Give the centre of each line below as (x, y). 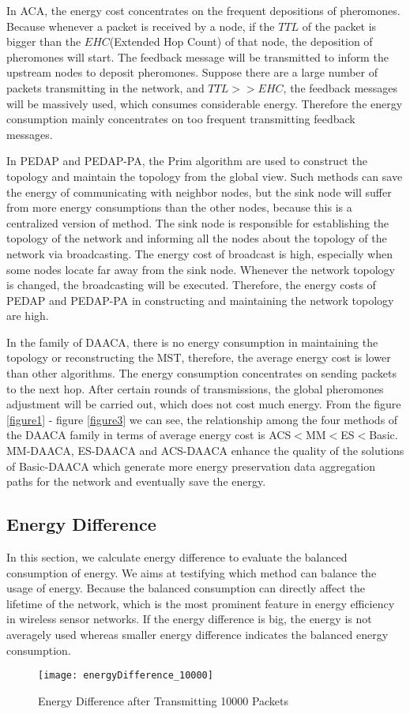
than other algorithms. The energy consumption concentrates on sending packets (202, 373)
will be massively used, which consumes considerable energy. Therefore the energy (205, 103)
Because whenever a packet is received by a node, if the (141, 26)
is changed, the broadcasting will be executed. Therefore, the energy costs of (191, 285)
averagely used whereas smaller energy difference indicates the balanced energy (197, 634)
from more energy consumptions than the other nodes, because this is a (179, 207)
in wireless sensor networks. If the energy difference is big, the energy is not (189, 619)
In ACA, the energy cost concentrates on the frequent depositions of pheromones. (203, 10)
